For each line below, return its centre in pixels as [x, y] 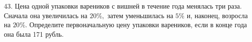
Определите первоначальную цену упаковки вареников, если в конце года [138, 25]
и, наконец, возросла [217, 15]
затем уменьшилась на [140, 15]
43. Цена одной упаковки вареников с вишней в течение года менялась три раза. [123, 6]
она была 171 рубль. [34, 34]
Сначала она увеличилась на [46, 15]
